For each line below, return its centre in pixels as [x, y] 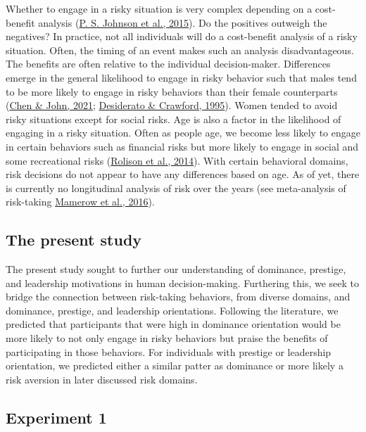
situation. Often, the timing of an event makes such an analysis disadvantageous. [180, 50]
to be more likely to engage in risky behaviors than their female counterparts [172, 91]
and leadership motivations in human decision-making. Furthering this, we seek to [182, 282]
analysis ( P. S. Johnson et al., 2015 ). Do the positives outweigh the [183, 22]
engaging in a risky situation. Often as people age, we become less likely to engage [183, 133]
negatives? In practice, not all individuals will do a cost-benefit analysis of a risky [182, 36]
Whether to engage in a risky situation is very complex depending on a [159, 8]
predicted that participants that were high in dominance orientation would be [173, 324]
